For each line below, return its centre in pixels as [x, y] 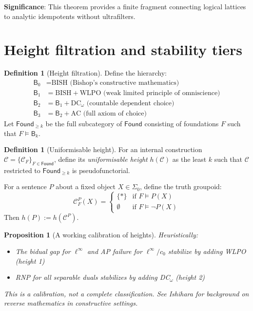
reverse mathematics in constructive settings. [71, 303]
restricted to [22, 170]
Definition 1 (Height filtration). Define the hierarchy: [85, 73]
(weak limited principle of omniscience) [162, 93]
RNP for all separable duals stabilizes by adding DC [93, 277]
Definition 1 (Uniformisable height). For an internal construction [103, 149]
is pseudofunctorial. [101, 170]
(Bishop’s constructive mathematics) [125, 83]
